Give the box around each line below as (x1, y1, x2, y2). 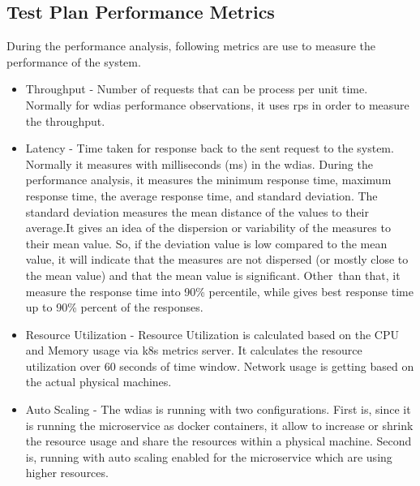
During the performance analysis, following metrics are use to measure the (6, 37, 376, 54)
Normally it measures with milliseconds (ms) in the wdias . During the (25, 155, 373, 172)
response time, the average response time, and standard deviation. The (25, 187, 378, 204)
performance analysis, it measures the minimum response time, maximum (25, 171, 392, 188)
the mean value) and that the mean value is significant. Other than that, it (25, 266, 401, 283)
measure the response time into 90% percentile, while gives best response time (25, 282, 414, 299)
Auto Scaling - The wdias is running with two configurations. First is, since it (25, 401, 411, 418)
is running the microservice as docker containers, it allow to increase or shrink (25, 416, 414, 433)
